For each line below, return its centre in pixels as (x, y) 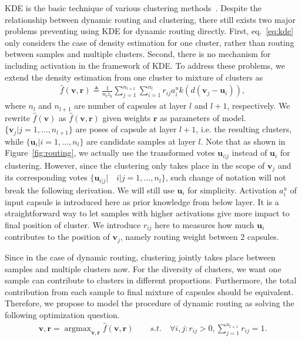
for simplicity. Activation (232, 190)
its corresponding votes (46, 177)
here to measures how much (204, 225)
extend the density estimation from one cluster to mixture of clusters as (134, 77)
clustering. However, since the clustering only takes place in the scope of (135, 165)
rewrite (17, 117)
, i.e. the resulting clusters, (244, 129)
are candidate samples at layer (141, 141)
